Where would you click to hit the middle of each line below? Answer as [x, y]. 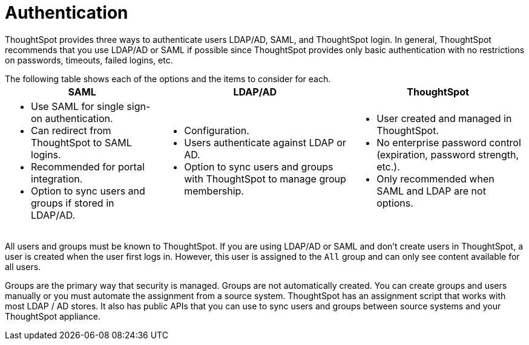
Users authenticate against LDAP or [265, 142]
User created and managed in [444, 118]
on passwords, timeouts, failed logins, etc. [89, 60]
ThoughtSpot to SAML [81, 142]
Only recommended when [435, 179]
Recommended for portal [88, 166]
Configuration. [217, 130]
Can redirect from [71, 130]
